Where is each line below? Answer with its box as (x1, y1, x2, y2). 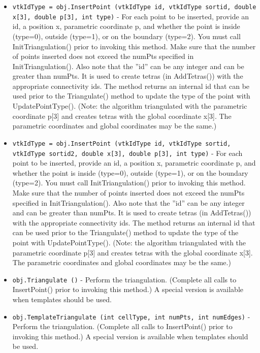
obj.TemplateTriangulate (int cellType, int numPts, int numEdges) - (12, 311, 250, 322)
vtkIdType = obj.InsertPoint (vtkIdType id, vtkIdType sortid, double (12, 4, 256, 11)
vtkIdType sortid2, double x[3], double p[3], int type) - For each (12, 147, 243, 158)
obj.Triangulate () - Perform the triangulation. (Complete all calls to (12, 274, 237, 284)
